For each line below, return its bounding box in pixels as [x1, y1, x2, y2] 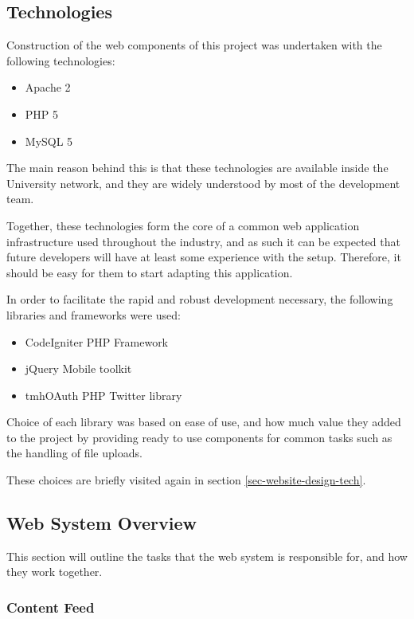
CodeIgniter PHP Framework [25, 333, 169, 350]
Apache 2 [25, 79, 71, 96]
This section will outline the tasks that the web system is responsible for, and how [6, 547, 408, 564]
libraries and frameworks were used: [6, 306, 181, 323]
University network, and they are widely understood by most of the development [6, 174, 400, 191]
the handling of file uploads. [6, 445, 143, 461]
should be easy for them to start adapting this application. [6, 264, 293, 280]
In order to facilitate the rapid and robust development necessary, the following [6, 291, 393, 308]
